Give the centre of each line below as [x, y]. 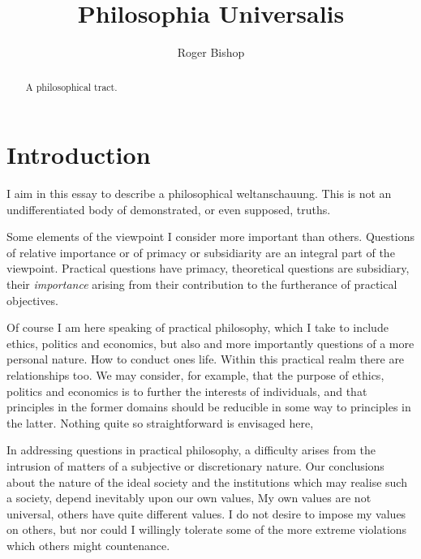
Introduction [79, 155]
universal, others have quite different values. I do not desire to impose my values [206, 513]
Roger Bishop [211, 52]
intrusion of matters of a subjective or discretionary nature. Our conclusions [195, 466]
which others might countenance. [88, 545]
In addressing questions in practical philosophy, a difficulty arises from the [191, 450]
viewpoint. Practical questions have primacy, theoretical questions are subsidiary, [208, 268]
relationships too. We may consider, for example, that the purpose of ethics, [195, 375]
